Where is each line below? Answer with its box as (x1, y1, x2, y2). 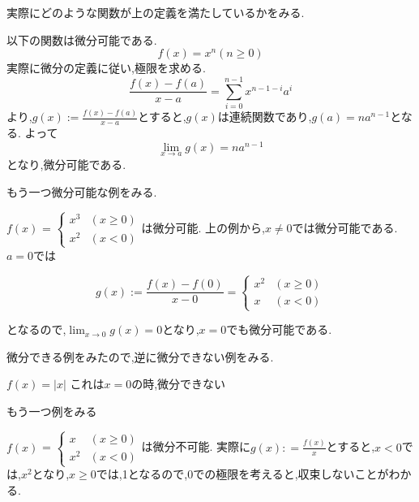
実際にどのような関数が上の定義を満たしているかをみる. (6, 4, 305, 20)
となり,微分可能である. (6, 155, 126, 172)
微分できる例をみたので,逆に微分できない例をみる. (6, 348, 274, 365)
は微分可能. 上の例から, (141, 219, 265, 236)
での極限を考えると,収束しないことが (193, 465, 389, 483)
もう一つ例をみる (6, 402, 97, 419)
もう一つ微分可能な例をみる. (6, 183, 157, 200)
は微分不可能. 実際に (141, 438, 250, 455)
